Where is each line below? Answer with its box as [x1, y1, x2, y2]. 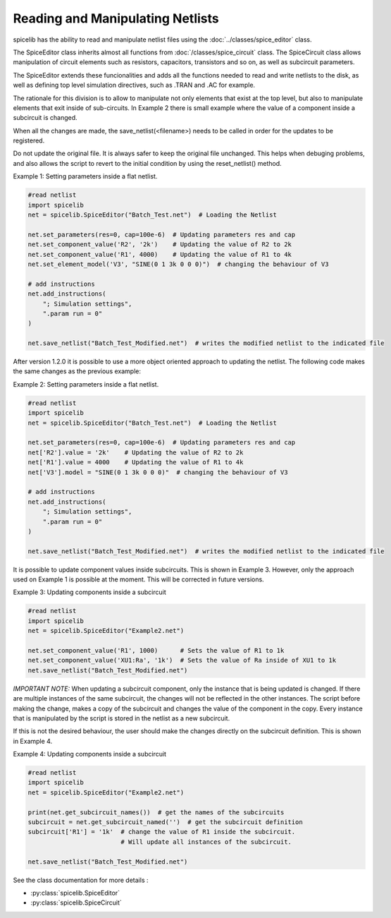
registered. [13, 136, 45, 145]
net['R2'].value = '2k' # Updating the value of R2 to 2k [27, 448, 244, 457]
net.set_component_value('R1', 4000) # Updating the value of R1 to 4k [27, 250, 292, 258]
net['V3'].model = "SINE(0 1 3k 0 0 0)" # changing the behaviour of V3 [27, 468, 288, 476]
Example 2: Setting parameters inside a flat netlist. [13, 380, 159, 388]
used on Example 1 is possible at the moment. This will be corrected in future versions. [13, 575, 264, 584]
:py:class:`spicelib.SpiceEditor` [30, 888, 120, 897]
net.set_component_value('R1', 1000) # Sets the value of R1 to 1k [27, 646, 285, 654]
